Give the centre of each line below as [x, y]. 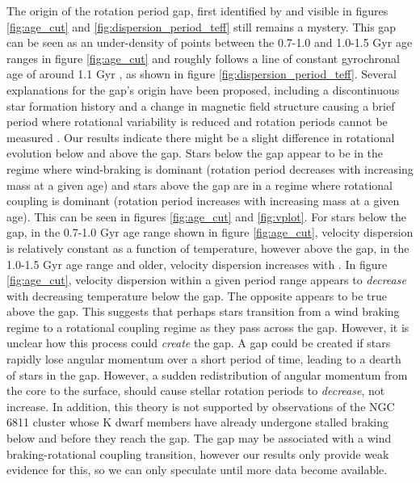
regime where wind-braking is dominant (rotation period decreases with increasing [210, 168]
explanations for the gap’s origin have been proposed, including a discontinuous [203, 89]
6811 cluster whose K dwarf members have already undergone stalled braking [198, 422]
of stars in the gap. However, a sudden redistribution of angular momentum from [207, 374]
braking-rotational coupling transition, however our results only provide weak [198, 454]
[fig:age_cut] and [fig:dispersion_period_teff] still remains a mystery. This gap [202, 26]
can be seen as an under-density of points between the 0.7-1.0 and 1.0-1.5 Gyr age [210, 42]
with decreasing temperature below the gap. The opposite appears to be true [197, 295]
